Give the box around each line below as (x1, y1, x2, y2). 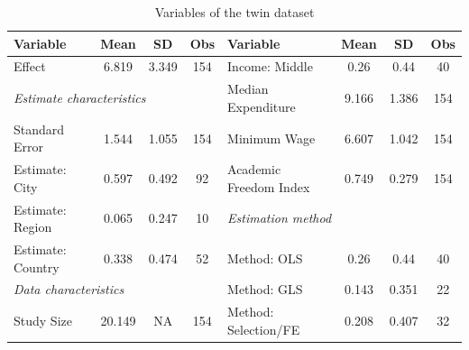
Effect (14, 57, 46, 76)
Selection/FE (227, 319, 300, 338)
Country (14, 257, 60, 276)
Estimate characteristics (14, 88, 146, 107)
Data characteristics (14, 280, 124, 299)
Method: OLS (227, 248, 303, 267)
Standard (14, 119, 65, 138)
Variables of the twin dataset (154, 3, 315, 21)
